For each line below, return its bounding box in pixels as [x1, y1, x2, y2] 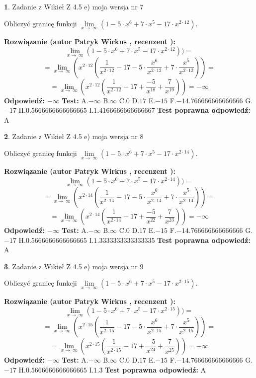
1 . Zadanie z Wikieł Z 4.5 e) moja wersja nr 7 [4, 1, 144, 11]
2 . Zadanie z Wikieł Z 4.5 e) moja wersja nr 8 [4, 131, 144, 142]
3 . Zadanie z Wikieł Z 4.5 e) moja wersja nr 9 [4, 261, 144, 271]
